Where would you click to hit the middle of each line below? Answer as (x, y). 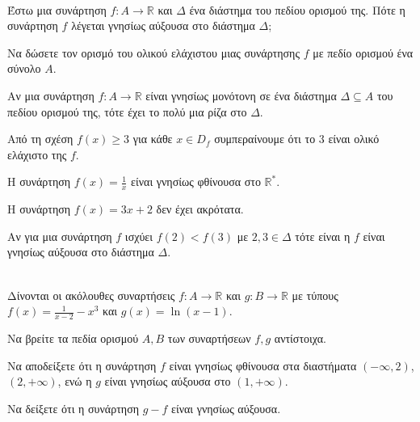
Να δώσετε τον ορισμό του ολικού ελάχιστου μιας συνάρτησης (153, 52)
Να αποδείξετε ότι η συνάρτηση (82, 365)
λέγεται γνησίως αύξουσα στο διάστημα (163, 25)
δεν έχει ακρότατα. (200, 209)
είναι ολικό (354, 139)
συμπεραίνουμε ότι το (265, 139)
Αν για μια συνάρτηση (60, 236)
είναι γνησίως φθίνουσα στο (196, 181)
